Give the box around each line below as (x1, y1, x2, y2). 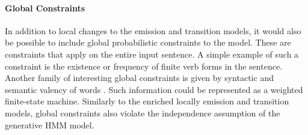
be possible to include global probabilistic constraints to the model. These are (5, 36, 291, 49)
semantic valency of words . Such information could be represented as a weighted (5, 83, 303, 95)
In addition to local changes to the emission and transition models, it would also (5, 24, 301, 37)
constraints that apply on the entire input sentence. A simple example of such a (5, 47, 299, 60)
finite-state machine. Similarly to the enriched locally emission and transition (5, 95, 289, 107)
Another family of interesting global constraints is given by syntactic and (5, 71, 274, 84)
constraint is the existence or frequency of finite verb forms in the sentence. (5, 59, 282, 72)
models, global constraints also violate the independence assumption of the (5, 106, 280, 119)
